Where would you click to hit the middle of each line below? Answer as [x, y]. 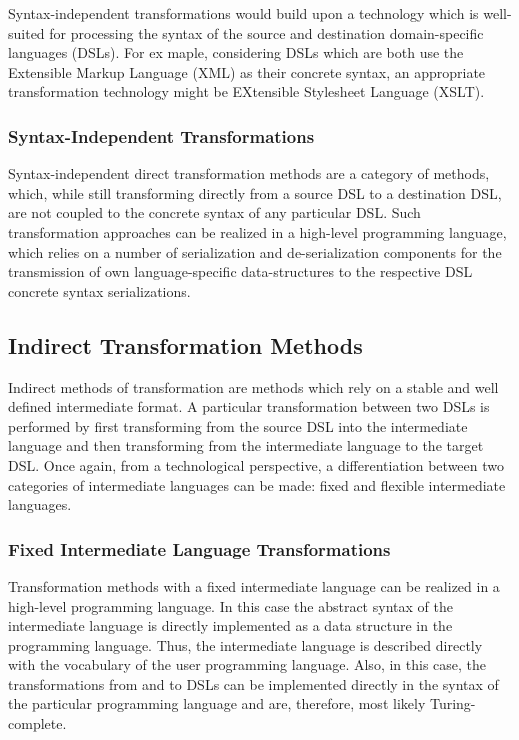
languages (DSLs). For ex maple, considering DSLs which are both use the [236, 52]
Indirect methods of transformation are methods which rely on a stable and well [253, 386]
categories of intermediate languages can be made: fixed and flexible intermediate [257, 484]
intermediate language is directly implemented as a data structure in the [230, 625]
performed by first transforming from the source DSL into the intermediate [238, 425]
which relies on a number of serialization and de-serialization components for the [255, 251]
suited [26, 32]
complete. [37, 723]
